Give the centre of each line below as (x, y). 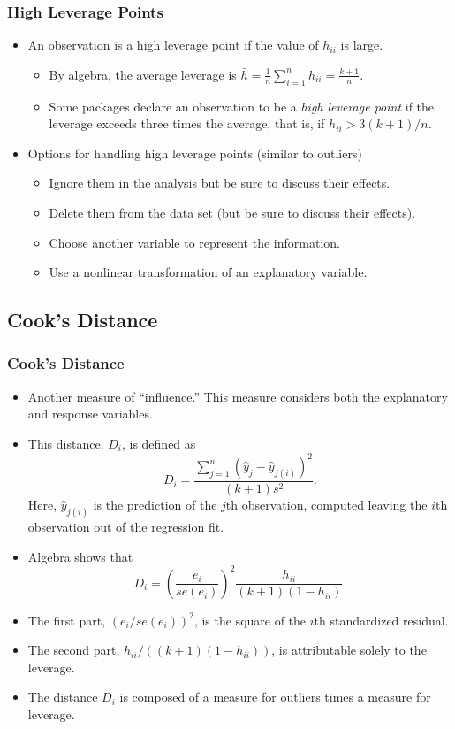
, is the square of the (250, 620)
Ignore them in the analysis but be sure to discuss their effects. (220, 183)
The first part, (67, 620)
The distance (63, 697)
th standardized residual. (381, 620)
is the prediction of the (155, 505)
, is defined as (159, 443)
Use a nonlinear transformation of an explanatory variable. (208, 272)
